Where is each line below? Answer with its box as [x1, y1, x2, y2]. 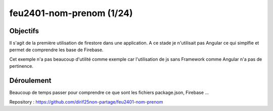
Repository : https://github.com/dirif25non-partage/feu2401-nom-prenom [9, 98, 163, 105]
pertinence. [9, 63, 34, 69]
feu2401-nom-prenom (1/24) [9, 8, 133, 19]
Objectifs [9, 27, 39, 35]
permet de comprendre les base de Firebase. [9, 47, 104, 53]
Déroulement [9, 76, 52, 85]
